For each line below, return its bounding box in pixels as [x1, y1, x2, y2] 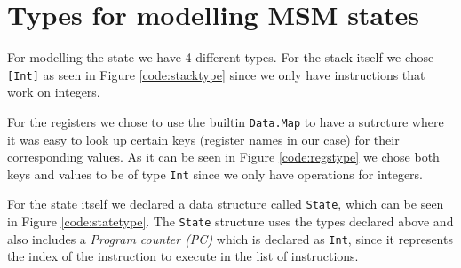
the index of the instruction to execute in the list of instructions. [7, 247, 359, 265]
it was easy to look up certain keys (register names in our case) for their [7, 130, 400, 148]
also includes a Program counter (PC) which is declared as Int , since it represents [7, 229, 453, 248]
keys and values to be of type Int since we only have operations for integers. [7, 164, 424, 183]
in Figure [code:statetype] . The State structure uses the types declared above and [7, 212, 454, 231]
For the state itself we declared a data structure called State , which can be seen [7, 194, 444, 213]
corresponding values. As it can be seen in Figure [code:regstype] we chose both [7, 147, 440, 166]
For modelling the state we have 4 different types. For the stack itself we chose [7, 48, 434, 67]
